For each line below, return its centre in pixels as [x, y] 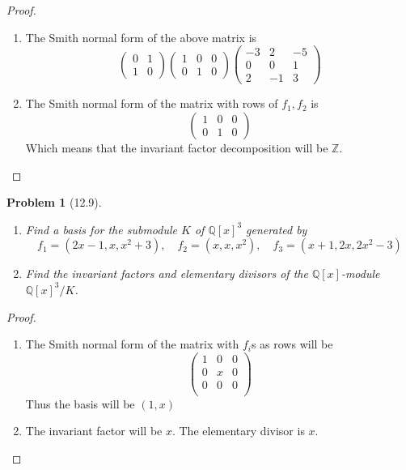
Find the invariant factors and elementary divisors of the [167, 273]
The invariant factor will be [94, 431]
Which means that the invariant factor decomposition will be [177, 147]
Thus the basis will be [80, 403]
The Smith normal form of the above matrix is [141, 37]
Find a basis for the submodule [101, 229]
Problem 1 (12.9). [54, 202]
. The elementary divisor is [238, 431]
